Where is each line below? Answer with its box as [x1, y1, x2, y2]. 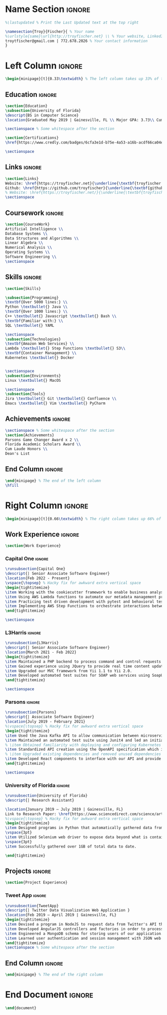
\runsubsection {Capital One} [5, 566, 66, 572]
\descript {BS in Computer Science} [5, 112, 79, 118]
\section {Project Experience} [5, 880, 68, 885]
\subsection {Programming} [5, 295, 59, 300]
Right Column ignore [5, 500, 88, 511]
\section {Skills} [5, 286, 41, 291]
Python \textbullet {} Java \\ [5, 304, 68, 309]
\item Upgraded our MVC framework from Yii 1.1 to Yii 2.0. [5, 668, 133, 673]
